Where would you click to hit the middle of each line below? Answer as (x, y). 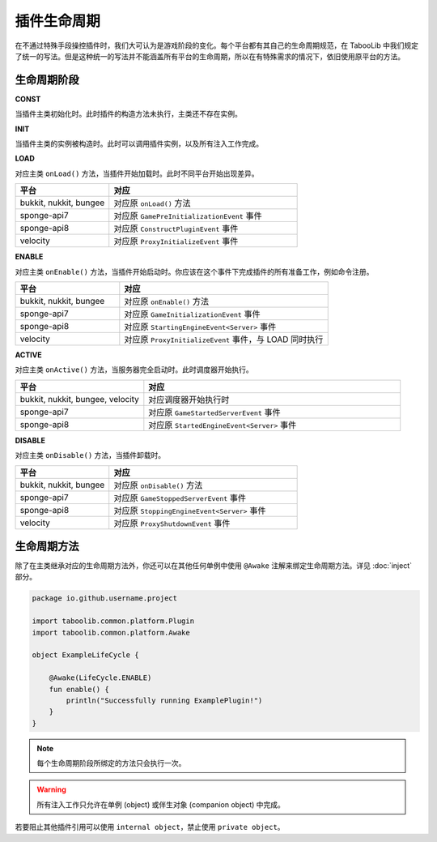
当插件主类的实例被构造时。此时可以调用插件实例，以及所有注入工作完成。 (139, 144)
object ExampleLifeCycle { (85, 655)
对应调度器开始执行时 (189, 400)
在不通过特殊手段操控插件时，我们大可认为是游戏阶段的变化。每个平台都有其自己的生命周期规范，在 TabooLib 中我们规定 (216, 45)
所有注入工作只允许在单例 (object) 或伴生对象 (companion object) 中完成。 (161, 804)
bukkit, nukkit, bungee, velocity (79, 399)
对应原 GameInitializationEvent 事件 (192, 314)
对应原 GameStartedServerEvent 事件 (214, 412)
